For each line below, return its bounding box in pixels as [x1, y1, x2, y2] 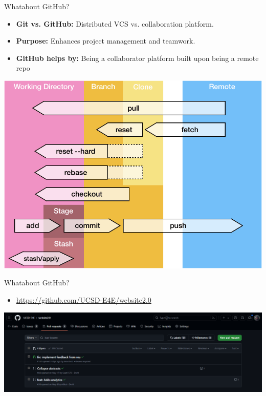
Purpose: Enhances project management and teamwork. [16, 35, 195, 46]
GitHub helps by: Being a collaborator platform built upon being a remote [16, 52, 259, 63]
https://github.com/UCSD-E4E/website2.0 [16, 294, 151, 305]
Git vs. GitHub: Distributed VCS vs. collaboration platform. [16, 18, 214, 29]
